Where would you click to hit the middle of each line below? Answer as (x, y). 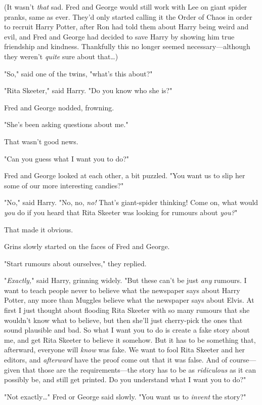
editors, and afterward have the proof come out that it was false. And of (116, 360)
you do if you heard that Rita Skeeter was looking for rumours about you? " (121, 212)
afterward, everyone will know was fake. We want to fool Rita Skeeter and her (125, 350)
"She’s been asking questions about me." (66, 124)
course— (243, 360)
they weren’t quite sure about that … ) (61, 56)
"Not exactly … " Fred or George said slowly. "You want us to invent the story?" (125, 396)
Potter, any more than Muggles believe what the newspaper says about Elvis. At (129, 300)
